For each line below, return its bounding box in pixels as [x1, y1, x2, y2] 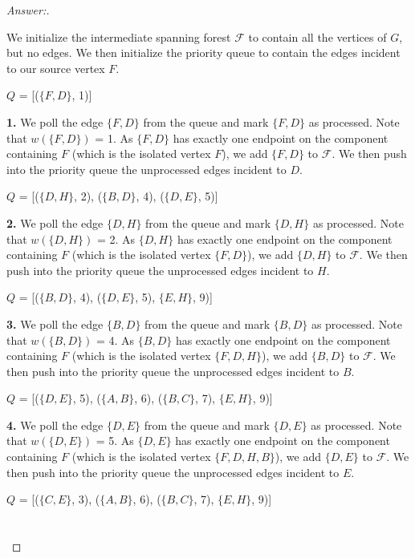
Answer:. [6, 2, 50, 18]
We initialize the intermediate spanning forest [6, 28, 231, 45]
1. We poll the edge [6, 113, 104, 130]
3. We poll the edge [6, 315, 104, 332]
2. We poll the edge [6, 214, 104, 231]
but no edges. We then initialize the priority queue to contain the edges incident [6, 44, 401, 61]
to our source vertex [6, 59, 105, 76]
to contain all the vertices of [248, 28, 387, 45]
